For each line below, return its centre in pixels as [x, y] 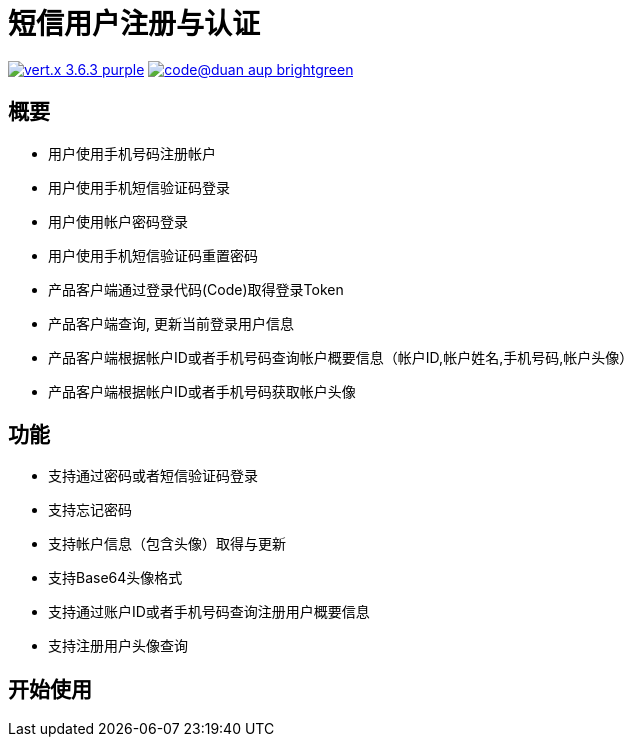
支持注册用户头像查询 [118, 646]
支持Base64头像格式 [115, 578]
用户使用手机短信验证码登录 [139, 187]
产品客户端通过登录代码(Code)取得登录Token [196, 289]
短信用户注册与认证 [134, 24]
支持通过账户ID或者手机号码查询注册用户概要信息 [209, 612]
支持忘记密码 [90, 510]
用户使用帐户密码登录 [118, 221]
